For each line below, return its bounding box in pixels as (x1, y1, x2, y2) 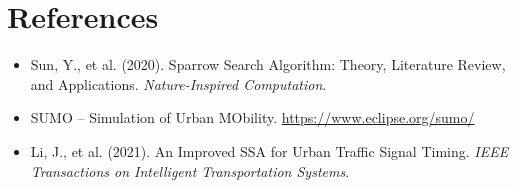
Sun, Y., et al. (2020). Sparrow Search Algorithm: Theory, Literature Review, (30, 54, 506, 75)
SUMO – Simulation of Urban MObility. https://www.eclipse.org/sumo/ (30, 107, 475, 128)
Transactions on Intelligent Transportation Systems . (30, 160, 350, 181)
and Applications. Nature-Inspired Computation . (30, 73, 327, 94)
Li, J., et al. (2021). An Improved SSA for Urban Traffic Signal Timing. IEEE (30, 140, 509, 161)
